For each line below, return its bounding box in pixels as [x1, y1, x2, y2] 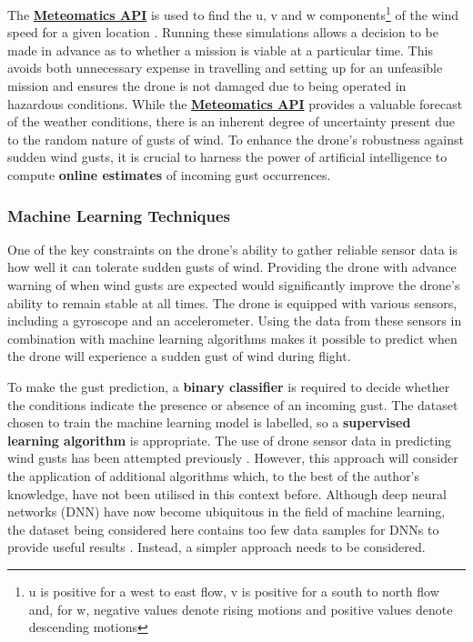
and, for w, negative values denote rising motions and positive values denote [28, 599, 453, 618]
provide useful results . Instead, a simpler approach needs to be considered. [7, 537, 426, 557]
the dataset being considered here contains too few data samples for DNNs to [7, 519, 439, 538]
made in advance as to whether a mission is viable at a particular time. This [7, 40, 433, 59]
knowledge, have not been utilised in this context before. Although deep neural [7, 484, 447, 503]
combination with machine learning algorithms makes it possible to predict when [7, 328, 458, 347]
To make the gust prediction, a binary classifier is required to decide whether [7, 376, 450, 396]
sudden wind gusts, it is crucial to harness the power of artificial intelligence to [7, 147, 448, 166]
